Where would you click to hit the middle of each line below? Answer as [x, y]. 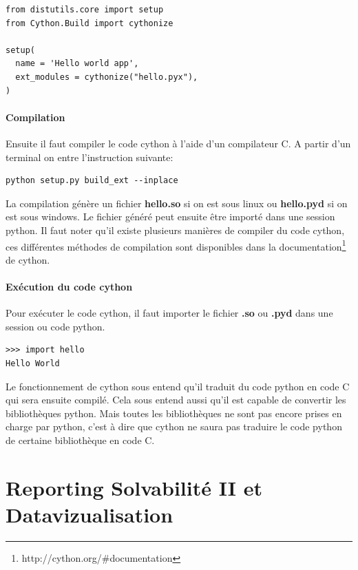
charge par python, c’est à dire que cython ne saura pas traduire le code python [174, 426]
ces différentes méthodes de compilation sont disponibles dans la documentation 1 [176, 245]
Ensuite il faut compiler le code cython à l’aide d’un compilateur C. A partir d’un [178, 143]
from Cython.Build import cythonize [89, 23]
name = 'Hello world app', [77, 64]
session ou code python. [55, 326]
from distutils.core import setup [85, 10]
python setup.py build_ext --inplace [92, 181]
